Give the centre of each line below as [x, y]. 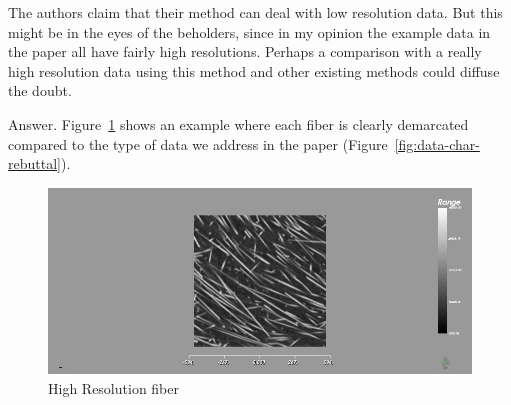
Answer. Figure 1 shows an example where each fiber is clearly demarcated [238, 123]
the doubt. [40, 90]
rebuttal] [34, 163]
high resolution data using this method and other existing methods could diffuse [254, 70]
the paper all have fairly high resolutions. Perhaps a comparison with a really [245, 51]
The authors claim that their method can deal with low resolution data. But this [255, 12]
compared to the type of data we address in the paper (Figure [198, 143]
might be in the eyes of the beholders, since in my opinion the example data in [249, 31]
